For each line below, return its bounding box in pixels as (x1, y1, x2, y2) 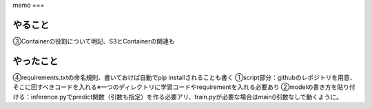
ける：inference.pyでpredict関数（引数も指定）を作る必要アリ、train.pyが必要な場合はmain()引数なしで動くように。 (12, 92, 343, 101)
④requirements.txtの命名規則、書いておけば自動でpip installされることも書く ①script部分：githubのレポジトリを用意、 (12, 73, 356, 81)
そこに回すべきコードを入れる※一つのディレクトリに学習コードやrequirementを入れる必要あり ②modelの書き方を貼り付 (12, 83, 356, 91)
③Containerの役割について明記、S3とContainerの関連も (12, 37, 175, 45)
